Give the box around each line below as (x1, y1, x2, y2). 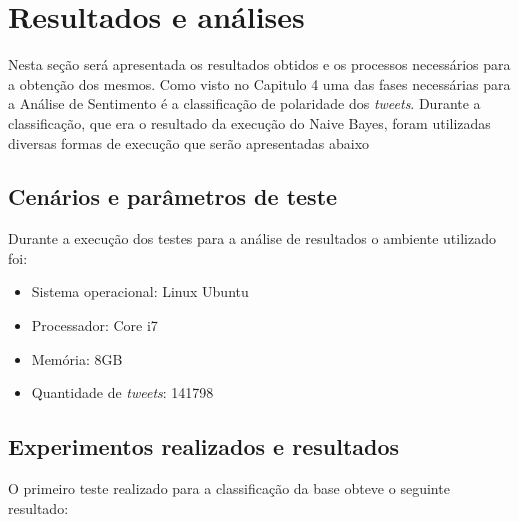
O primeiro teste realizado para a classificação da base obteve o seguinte (8, 478, 450, 499)
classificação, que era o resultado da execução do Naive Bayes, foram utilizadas (8, 112, 491, 133)
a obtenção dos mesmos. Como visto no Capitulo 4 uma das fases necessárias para (8, 73, 511, 94)
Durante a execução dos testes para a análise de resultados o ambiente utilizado (8, 228, 496, 249)
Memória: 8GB (31, 348, 123, 369)
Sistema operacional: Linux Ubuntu (31, 281, 249, 302)
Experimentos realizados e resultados (8, 431, 400, 462)
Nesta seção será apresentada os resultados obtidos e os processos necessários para (8, 54, 511, 75)
